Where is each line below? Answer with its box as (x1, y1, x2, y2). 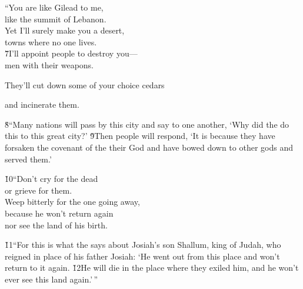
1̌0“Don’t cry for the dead (5, 172, 98, 185)
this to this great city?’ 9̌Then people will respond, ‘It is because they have (5, 129, 275, 142)
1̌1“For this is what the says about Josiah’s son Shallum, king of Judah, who (5, 238, 281, 251)
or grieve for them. (5, 184, 72, 196)
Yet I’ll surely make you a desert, (5, 24, 125, 36)
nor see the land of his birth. (5, 218, 108, 231)
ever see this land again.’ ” (5, 273, 98, 285)
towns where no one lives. (5, 35, 97, 48)
